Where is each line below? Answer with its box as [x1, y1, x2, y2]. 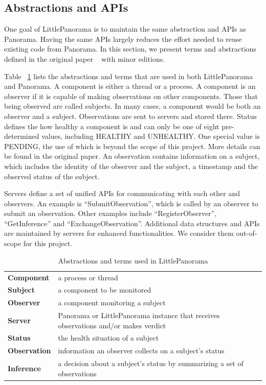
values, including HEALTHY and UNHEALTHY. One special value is [41, 131, 260, 141]
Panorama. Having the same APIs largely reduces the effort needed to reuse [4, 33, 242, 44]
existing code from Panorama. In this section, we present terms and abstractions [4, 43, 256, 54]
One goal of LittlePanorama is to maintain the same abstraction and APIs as [4, 23, 246, 34]
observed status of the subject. [4, 171, 100, 181]
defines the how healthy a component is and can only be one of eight [4, 121, 219, 131]
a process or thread [58, 272, 118, 282]
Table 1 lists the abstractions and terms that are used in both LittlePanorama [4, 70, 253, 81]
